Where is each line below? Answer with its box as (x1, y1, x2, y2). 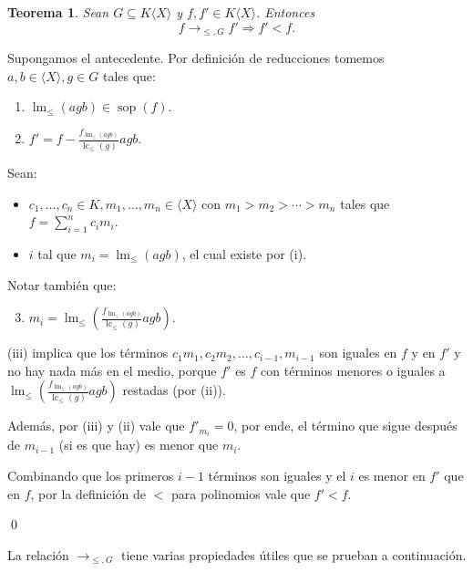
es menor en (358, 465, 426, 484)
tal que (37, 244, 77, 263)
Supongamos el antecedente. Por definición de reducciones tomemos (7, 48, 385, 68)
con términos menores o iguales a (261, 360, 446, 380)
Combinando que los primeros (7, 465, 174, 484)
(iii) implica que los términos (7, 343, 169, 362)
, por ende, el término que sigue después (233, 416, 458, 435)
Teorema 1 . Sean (7, 3, 109, 21)
